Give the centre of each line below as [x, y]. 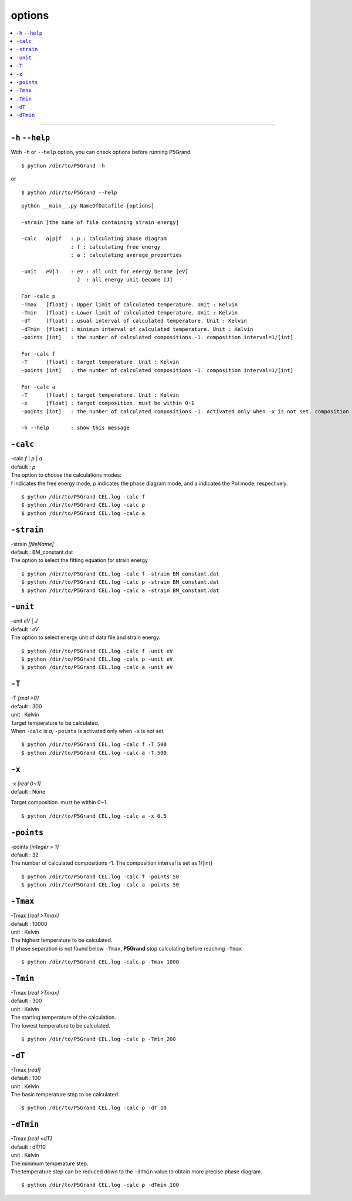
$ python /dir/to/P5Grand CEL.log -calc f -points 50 [100, 877]
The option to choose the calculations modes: [66, 475]
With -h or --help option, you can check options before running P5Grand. [101, 152]
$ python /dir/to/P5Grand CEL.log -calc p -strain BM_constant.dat [120, 582]
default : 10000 [29, 924]
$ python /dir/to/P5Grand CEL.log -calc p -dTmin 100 [100, 1185]
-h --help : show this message [76, 428]
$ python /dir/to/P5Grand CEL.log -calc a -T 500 [94, 753]
